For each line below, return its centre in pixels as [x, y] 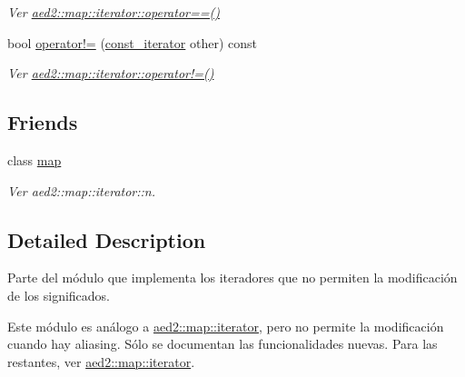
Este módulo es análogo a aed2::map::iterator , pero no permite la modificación [226, 326]
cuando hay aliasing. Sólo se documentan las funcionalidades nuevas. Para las [223, 344]
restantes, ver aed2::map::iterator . [101, 361]
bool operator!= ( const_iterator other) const [132, 42]
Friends [43, 122]
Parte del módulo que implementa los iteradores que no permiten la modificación [232, 278]
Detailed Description [107, 239]
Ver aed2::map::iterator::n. [82, 190]
